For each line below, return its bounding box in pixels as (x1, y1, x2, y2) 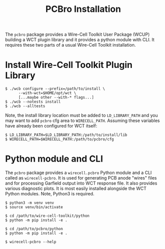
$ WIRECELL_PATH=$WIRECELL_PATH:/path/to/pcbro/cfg (5, 137, 114, 142)
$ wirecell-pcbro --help (5, 240, 56, 245)
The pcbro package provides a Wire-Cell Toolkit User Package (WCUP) (5, 31, 150, 38)
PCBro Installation (45, 3, 121, 15)
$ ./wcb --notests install (5, 99, 61, 105)
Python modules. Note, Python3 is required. (5, 191, 95, 197)
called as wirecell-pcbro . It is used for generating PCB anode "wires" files (5, 175, 157, 181)
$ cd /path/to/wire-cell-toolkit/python (5, 213, 90, 219)
